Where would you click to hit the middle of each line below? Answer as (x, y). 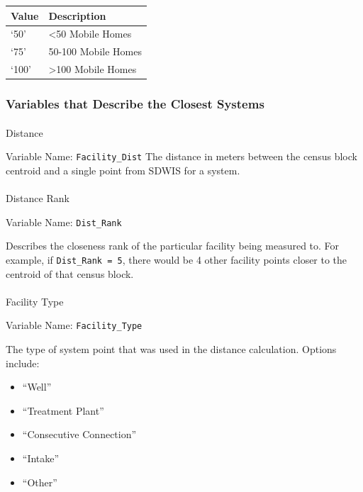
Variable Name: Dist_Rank (64, 222)
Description (77, 15)
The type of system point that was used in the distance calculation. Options (171, 348)
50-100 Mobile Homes (95, 51)
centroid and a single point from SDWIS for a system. (123, 170)
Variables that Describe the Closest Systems (135, 104)
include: (23, 363)
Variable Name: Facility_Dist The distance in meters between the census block (181, 156)
